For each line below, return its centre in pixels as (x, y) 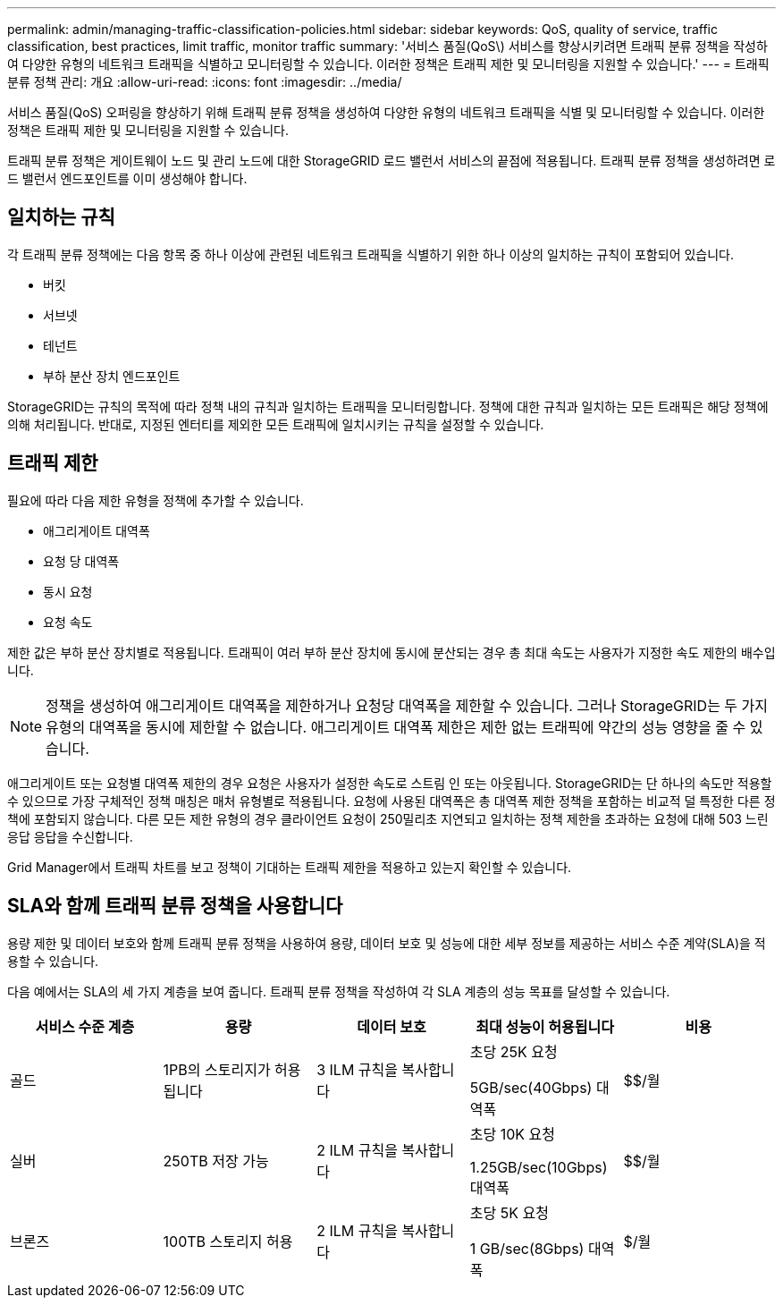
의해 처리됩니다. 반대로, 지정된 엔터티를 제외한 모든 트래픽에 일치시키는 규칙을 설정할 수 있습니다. (276, 424)
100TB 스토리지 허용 (228, 1241)
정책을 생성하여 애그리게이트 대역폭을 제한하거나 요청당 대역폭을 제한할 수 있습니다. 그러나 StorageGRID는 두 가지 (407, 705)
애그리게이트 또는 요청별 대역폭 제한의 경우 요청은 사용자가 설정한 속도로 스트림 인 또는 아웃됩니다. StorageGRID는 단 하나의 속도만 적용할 (390, 783)
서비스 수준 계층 (85, 1026)
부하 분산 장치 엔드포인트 (112, 376)
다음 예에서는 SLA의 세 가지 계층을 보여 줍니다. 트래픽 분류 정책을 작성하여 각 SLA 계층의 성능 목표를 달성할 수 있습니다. (339, 991)
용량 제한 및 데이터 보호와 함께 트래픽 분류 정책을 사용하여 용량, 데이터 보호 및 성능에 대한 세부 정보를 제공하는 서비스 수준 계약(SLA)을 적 (387, 943)
